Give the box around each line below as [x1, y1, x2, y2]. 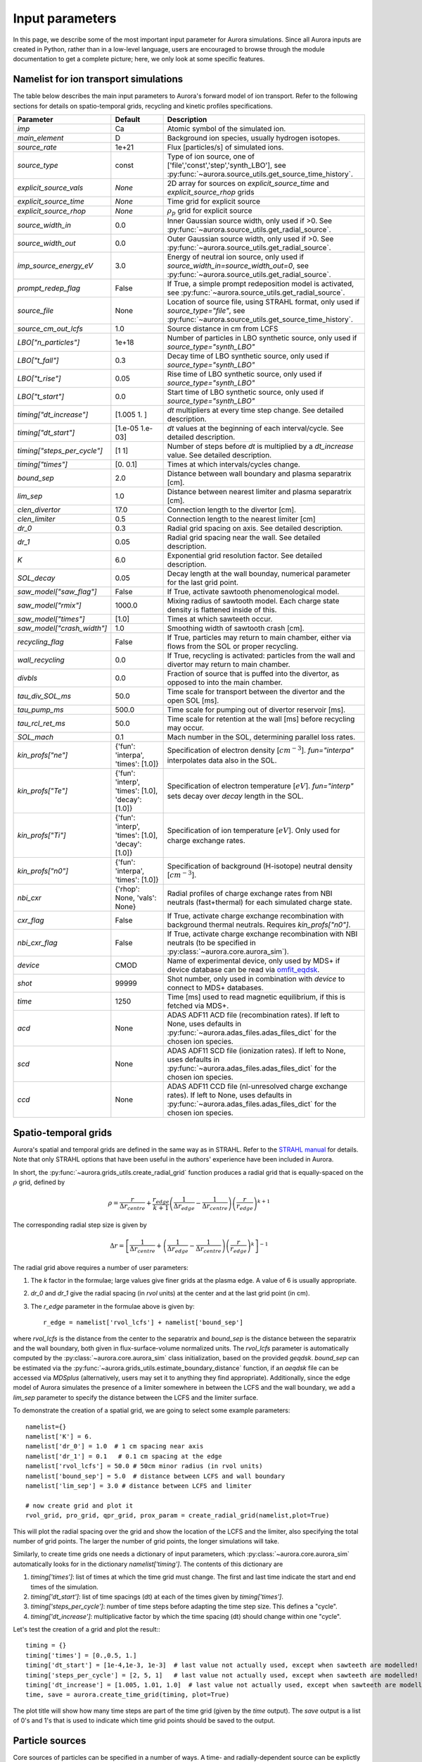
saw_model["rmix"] [17, 600, 82, 610]
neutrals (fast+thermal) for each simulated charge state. [167, 897, 352, 907]
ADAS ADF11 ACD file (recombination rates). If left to [167, 1010, 340, 1020]
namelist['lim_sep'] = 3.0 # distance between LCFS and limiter [25, 1481, 252, 1490]
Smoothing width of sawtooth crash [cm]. [167, 624, 305, 634]
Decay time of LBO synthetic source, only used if [167, 351, 330, 361]
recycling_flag [17, 637, 65, 647]
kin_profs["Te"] [17, 786, 68, 796]
